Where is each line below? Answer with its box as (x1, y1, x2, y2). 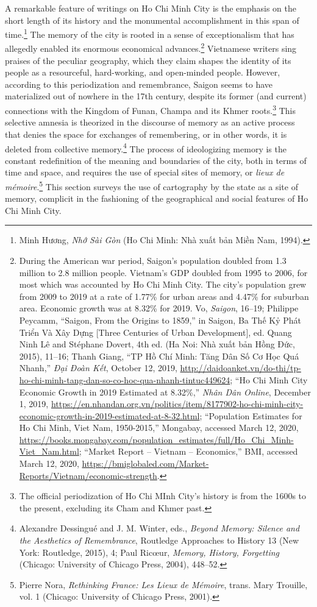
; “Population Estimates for (199, 409, 302, 422)
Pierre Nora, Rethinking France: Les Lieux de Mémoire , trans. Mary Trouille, (19, 578, 308, 591)
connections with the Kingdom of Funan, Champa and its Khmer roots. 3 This (5, 102, 296, 116)
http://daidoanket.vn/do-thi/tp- (180, 361, 301, 374)
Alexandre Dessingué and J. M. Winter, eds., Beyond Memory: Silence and (19, 522, 300, 534)
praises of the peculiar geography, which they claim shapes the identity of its (5, 54, 291, 66)
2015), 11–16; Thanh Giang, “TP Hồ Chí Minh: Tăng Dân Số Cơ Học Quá (19, 349, 299, 362)
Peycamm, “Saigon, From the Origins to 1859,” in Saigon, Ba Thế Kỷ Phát (19, 313, 301, 326)
